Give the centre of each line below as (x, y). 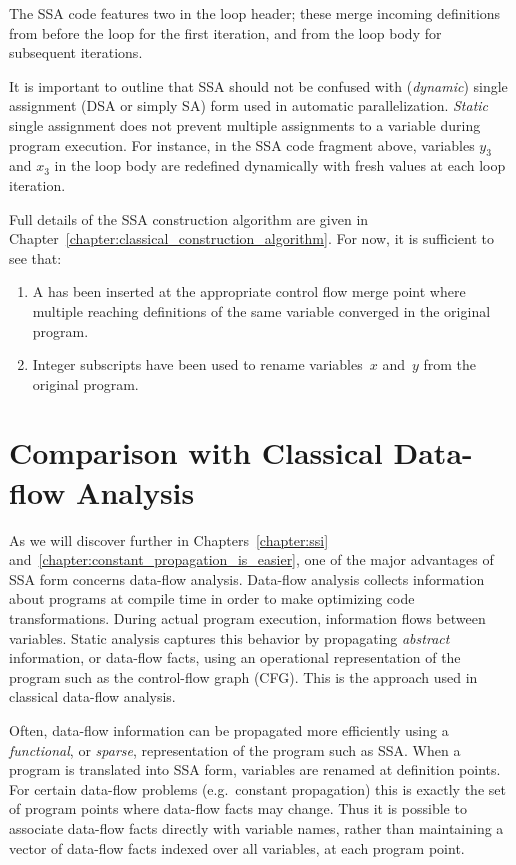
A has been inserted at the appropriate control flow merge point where (249, 291)
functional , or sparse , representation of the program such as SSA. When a (235, 749)
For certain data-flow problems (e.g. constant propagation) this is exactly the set (257, 788)
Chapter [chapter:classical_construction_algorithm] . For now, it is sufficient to (251, 238)
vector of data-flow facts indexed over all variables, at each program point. (237, 847)
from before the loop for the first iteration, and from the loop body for (225, 32)
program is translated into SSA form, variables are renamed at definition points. (255, 769)
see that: (35, 257)
